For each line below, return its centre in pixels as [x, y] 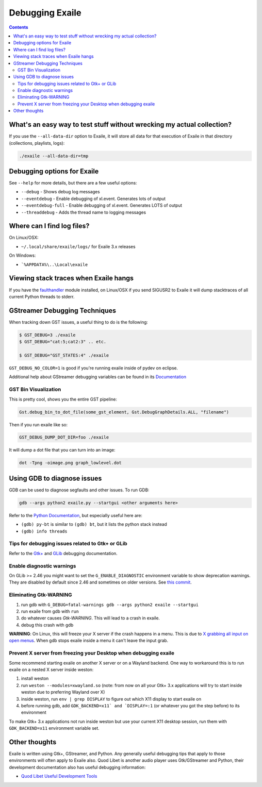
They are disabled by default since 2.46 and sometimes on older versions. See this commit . [100, 582]
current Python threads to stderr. [42, 297]
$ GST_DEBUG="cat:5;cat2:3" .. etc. [63, 342]
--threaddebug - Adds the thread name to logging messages [84, 212]
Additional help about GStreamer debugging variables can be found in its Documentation [98, 377]
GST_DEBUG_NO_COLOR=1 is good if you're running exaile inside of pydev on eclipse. [93, 368]
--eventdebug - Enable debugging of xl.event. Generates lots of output [93, 199]
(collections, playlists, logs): [37, 143]
